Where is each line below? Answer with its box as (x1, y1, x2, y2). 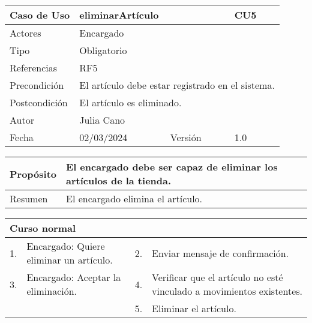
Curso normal (10, 221, 76, 235)
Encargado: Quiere (26, 239, 105, 253)
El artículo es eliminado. (79, 95, 182, 109)
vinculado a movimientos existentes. (152, 284, 302, 298)
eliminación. (26, 284, 77, 298)
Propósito (10, 166, 57, 181)
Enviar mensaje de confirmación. (152, 246, 289, 260)
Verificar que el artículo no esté (152, 270, 283, 284)
